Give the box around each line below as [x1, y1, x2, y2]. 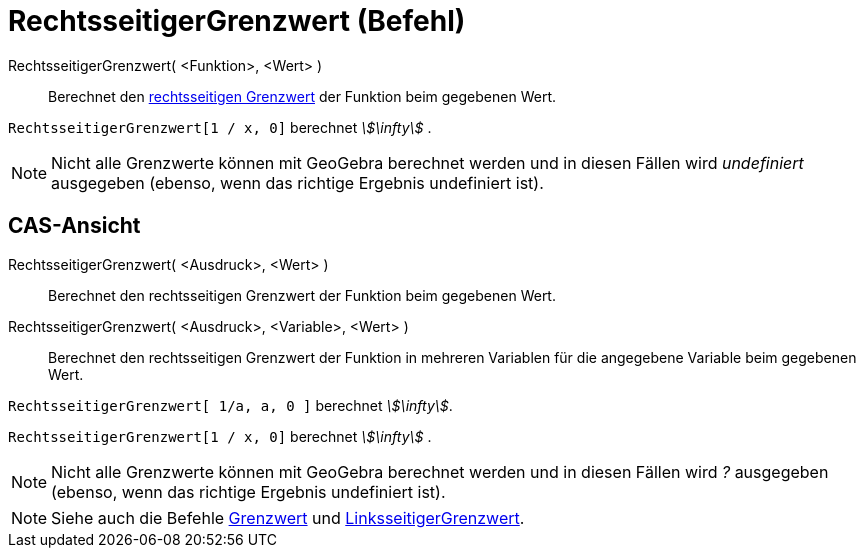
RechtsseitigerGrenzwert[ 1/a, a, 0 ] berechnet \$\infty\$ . [8, 396, 453, 414]
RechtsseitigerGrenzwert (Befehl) [8, 4, 466, 38]
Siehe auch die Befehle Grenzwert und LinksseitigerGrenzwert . [51, 507, 525, 528]
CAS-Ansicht [8, 213, 141, 239]
